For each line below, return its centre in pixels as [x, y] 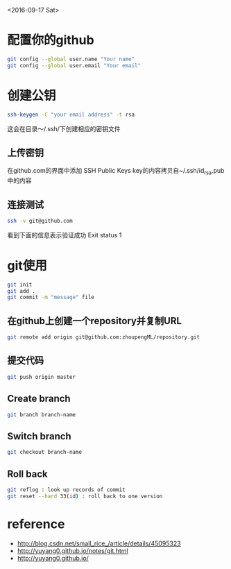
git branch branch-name [42, 415]
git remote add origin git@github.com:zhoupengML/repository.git [103, 337]
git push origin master [42, 377]
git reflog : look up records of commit [67, 490]
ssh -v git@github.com [40, 221]
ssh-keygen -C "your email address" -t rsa [71, 114]
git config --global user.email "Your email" [74, 65]
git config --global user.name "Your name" [71, 59]
